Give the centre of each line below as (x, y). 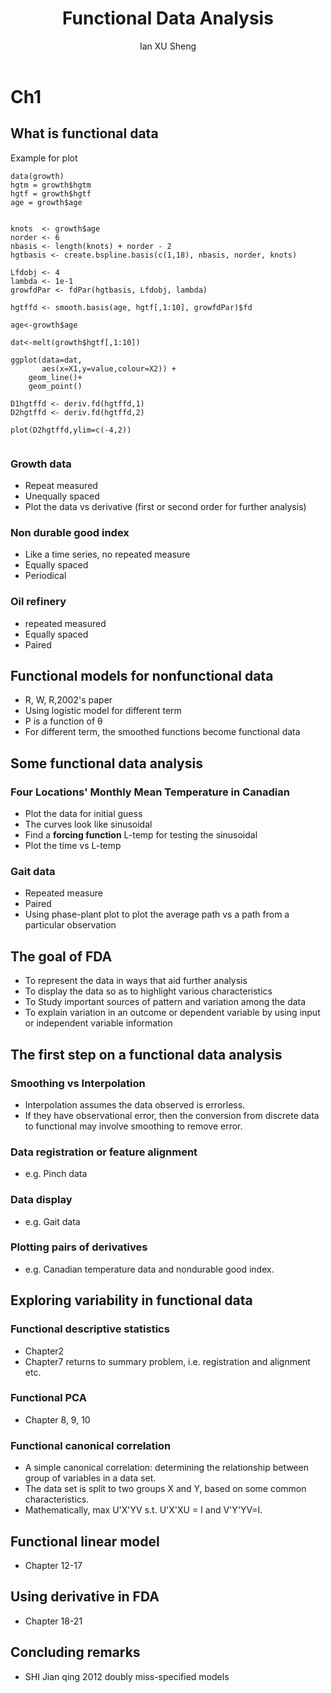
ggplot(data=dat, (46, 360)
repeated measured (65, 623)
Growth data (41, 464)
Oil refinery (38, 602)
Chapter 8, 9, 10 (57, 1419)
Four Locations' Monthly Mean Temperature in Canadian (150, 792)
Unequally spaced (62, 496)
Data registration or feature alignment (104, 1152)
